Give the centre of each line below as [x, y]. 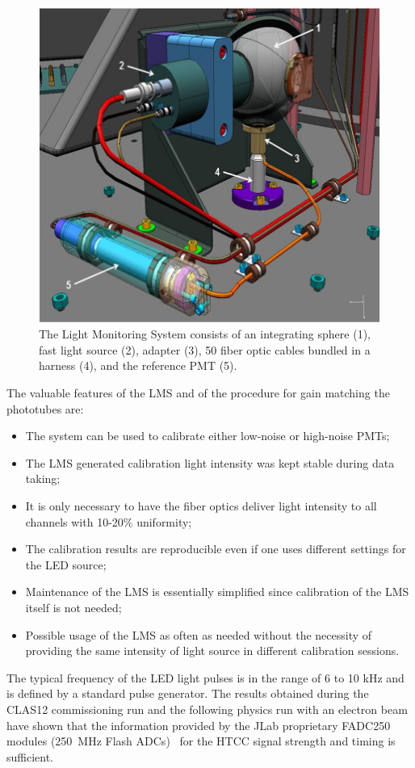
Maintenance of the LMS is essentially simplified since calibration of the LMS [217, 592]
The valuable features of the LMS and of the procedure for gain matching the [198, 393]
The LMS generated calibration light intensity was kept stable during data [210, 462]
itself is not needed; [73, 607]
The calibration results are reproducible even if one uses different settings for [216, 549]
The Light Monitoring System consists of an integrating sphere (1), [205, 334]
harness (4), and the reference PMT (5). [138, 365]
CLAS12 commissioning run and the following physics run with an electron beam [207, 709]
